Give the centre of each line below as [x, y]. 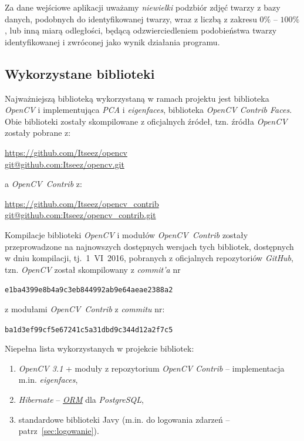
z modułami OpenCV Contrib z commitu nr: [85, 308]
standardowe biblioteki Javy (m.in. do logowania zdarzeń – [124, 419]
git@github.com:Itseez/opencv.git [65, 164]
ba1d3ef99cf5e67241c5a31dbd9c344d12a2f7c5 [89, 330]
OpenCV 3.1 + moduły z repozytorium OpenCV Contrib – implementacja [151, 368]
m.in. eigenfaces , [48, 380]
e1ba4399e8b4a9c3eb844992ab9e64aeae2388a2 [89, 290]
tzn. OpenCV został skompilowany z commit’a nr [93, 269]
